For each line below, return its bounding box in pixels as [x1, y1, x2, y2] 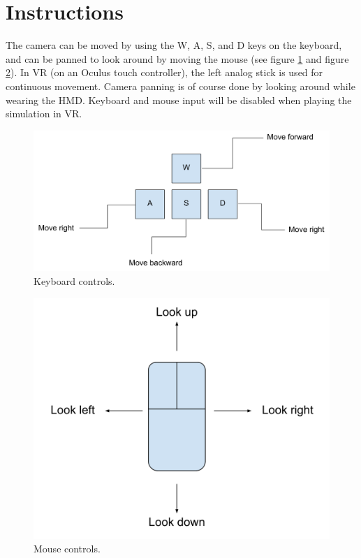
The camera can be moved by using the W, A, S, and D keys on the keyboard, [6, 38, 342, 52]
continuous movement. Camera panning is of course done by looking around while [6, 78, 355, 93]
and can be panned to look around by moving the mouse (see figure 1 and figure [6, 51, 349, 66]
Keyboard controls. [34, 273, 115, 288]
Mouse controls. [34, 541, 101, 556]
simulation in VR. [6, 106, 82, 121]
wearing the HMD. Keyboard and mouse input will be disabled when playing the [6, 92, 352, 107]
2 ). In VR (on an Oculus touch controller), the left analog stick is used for [6, 65, 323, 80]
